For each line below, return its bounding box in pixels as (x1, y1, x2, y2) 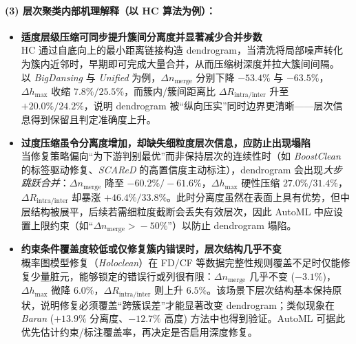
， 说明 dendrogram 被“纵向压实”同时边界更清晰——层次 (83, 98, 333, 113)
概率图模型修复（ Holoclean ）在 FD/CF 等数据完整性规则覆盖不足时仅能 (21, 255, 341, 269)
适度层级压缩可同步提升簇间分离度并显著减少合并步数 (21, 29, 262, 43)
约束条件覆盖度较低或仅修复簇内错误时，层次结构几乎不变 (21, 241, 282, 256)
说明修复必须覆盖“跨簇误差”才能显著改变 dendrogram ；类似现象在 (40, 297, 335, 312)
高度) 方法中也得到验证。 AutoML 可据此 (164, 311, 346, 325)
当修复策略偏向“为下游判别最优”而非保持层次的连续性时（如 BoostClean (21, 149, 341, 163)
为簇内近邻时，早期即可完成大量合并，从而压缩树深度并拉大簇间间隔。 (21, 56, 339, 70)
